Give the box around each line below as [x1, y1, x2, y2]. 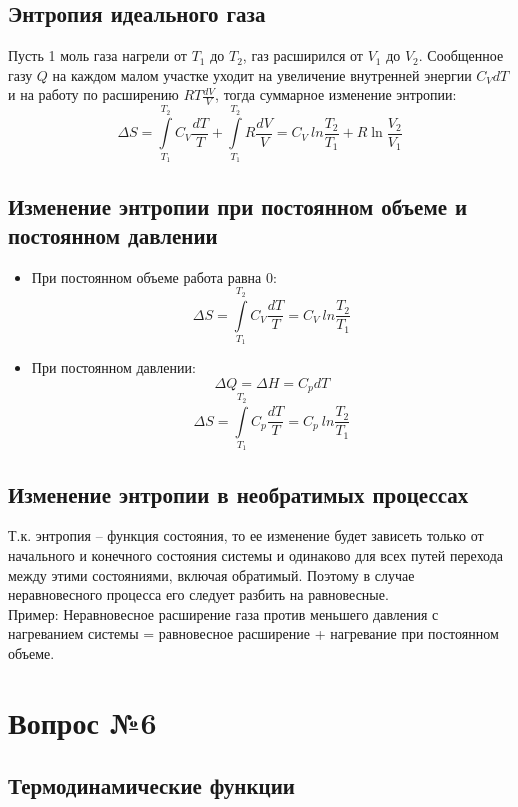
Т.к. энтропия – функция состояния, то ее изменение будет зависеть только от [8, 525, 484, 546]
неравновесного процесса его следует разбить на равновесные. [8, 584, 389, 605]
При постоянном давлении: [31, 357, 196, 378]
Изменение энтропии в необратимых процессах [8, 478, 469, 509]
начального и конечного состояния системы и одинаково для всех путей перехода [8, 545, 504, 566]
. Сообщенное [418, 45, 504, 66]
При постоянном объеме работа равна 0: [31, 266, 277, 287]
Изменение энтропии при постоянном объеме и [8, 190, 468, 221]
